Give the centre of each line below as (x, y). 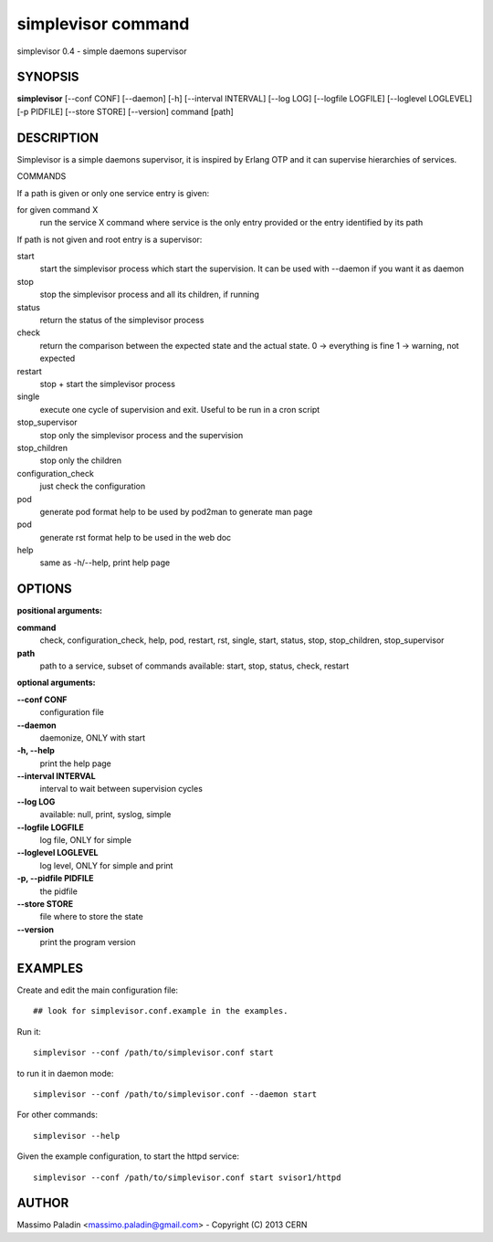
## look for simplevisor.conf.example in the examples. (161, 1011)
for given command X (58, 209)
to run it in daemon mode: (65, 1073)
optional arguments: (56, 683)
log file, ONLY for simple (86, 840)
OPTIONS (44, 589)
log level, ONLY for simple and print (106, 865)
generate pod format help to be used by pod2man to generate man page (176, 511)
